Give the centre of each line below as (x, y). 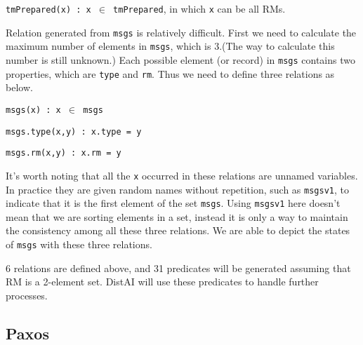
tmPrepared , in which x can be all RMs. (199, 8)
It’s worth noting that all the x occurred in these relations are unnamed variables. (182, 175)
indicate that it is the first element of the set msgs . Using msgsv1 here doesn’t (173, 203)
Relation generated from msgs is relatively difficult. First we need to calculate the (181, 32)
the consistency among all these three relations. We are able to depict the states (178, 230)
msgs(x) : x (33, 110)
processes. (27, 295)
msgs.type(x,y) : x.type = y (74, 131)
